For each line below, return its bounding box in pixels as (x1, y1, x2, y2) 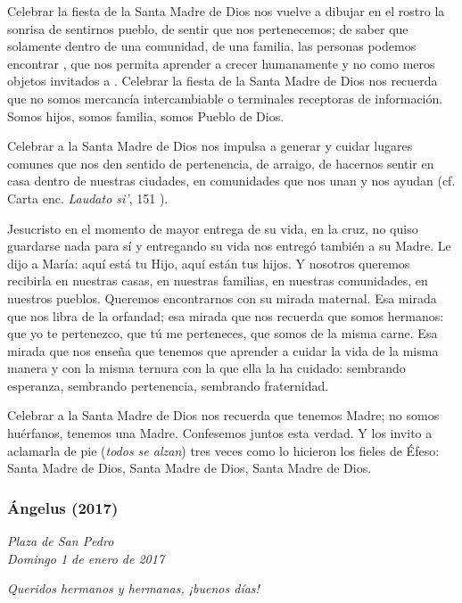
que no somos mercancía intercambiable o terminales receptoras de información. (7, 88, 443, 107)
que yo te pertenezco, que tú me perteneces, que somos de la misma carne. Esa (7, 324, 438, 343)
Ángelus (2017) (7, 496, 119, 518)
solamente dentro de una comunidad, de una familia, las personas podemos (7, 37, 417, 55)
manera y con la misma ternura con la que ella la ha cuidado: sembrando (7, 359, 406, 377)
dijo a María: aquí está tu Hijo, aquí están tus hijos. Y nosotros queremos (7, 253, 410, 272)
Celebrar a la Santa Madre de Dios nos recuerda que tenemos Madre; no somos (7, 406, 440, 425)
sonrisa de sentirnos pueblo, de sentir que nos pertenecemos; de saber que (7, 19, 408, 37)
